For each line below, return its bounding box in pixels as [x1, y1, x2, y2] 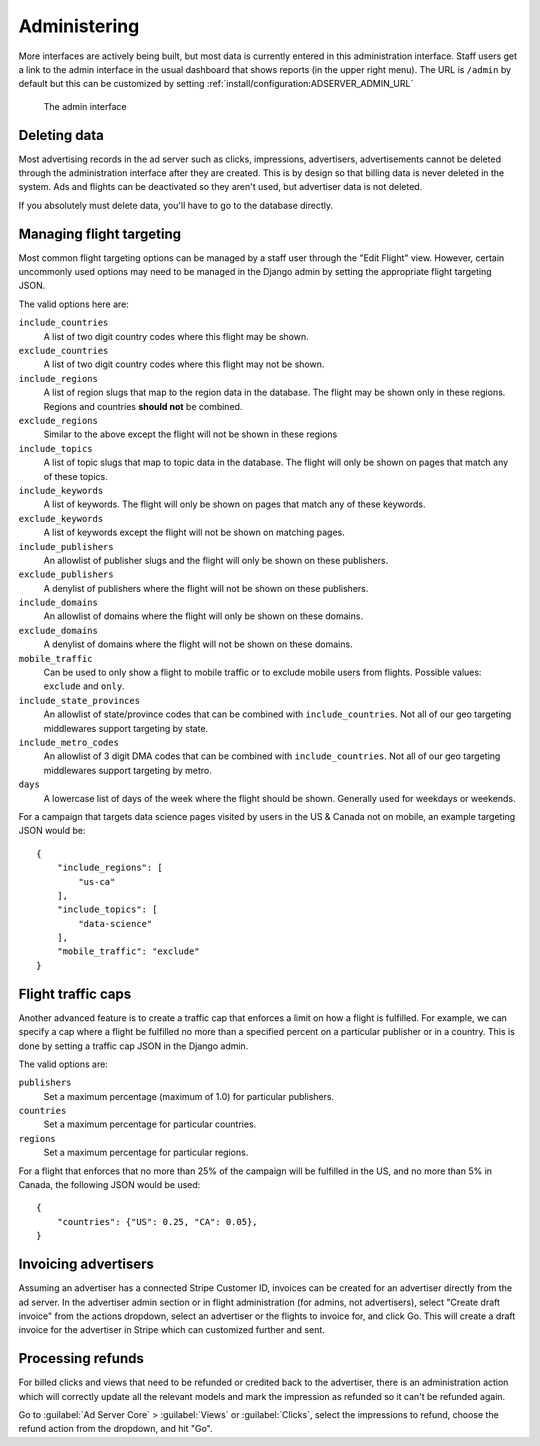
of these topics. [43, 470, 109, 482]
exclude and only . [43, 680, 125, 692]
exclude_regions [18, 415, 99, 426]
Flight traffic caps [18, 985, 132, 1002]
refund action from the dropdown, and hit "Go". [18, 1423, 214, 1435]
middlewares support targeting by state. [43, 722, 209, 734]
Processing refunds [18, 1350, 144, 1367]
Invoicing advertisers [18, 1256, 155, 1273]
